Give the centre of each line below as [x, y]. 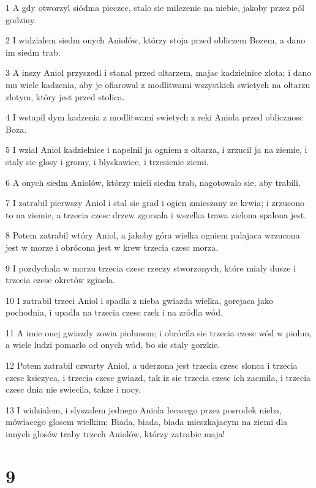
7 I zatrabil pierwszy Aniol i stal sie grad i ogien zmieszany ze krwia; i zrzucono [155, 203]
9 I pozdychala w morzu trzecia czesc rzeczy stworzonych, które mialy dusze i [151, 268]
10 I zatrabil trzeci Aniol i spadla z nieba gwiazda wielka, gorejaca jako [139, 300]
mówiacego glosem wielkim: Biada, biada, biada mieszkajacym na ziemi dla [147, 422]
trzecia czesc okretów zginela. [60, 280]
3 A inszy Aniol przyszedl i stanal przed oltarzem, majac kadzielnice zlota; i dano [159, 72]
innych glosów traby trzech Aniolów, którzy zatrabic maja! [115, 434]
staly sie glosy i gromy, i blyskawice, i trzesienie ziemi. [107, 161]
